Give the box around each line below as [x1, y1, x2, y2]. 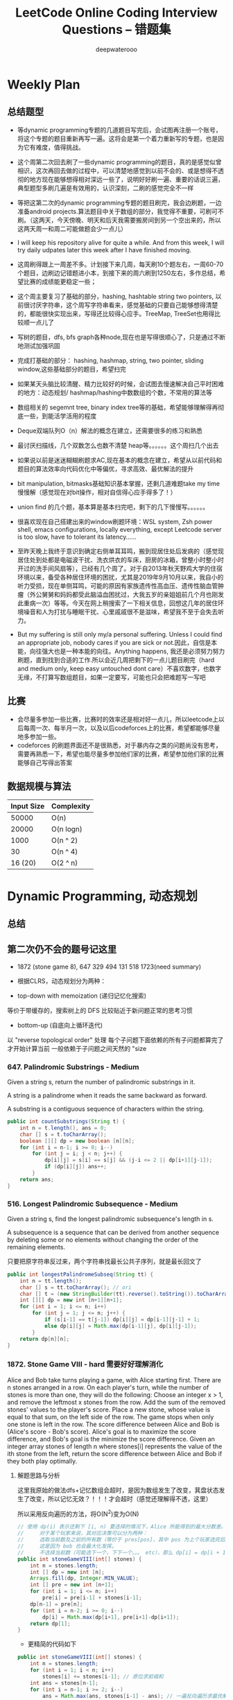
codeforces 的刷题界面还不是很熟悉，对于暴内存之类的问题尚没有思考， [17, 740, 222, 749]
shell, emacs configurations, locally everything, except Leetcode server [17, 525, 222, 533]
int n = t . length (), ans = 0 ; [19, 1125, 107, 1131]
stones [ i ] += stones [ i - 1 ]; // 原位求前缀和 [42, 1673, 164, 1680]
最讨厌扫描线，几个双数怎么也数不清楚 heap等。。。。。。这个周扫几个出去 [17, 441, 219, 449]
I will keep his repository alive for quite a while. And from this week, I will [17, 238, 225, 247]
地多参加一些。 [17, 732, 60, 740]
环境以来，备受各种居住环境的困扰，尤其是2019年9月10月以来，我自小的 [17, 573, 224, 581]
